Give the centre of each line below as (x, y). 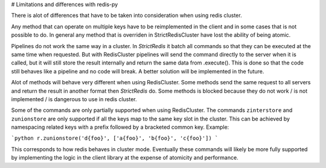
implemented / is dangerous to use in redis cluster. (74, 99)
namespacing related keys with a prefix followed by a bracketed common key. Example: (120, 127)
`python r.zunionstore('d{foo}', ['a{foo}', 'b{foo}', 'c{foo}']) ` (115, 138)
